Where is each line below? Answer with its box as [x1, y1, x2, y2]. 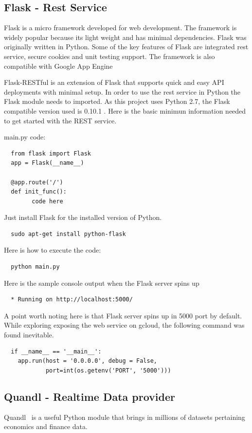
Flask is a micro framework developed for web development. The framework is [4, 22, 237, 33]
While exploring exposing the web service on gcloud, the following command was [4, 320, 245, 330]
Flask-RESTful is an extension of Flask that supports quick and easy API [4, 77, 224, 87]
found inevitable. [4, 330, 54, 340]
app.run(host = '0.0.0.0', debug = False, [18, 357, 157, 365]
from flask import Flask [11, 150, 91, 157]
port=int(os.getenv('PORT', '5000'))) [45, 367, 171, 374]
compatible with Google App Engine [4, 60, 113, 71]
